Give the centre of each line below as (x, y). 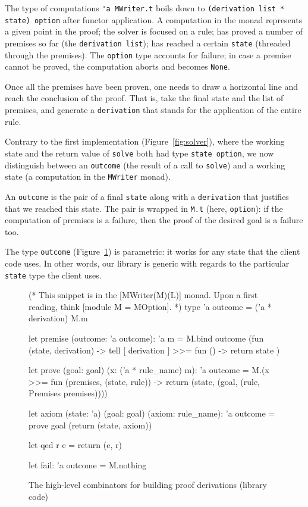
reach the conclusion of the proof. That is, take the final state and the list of (144, 98)
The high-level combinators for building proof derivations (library (148, 485)
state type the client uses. (53, 275)
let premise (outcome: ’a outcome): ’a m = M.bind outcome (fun (146, 338)
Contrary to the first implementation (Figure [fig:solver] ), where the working (145, 141)
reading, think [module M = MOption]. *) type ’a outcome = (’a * (150, 306)
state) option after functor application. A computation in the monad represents (154, 19)
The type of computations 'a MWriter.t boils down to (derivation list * (145, 8)
